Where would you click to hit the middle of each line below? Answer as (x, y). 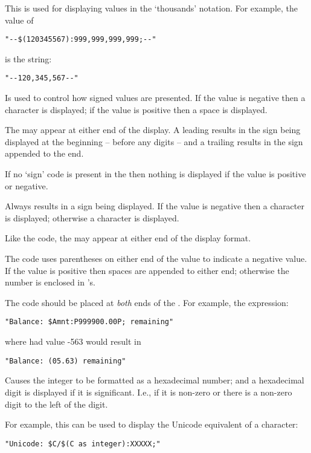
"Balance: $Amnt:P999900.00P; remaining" (89, 322)
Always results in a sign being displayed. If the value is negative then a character (155, 206)
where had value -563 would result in (73, 341)
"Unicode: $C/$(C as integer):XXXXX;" (83, 444)
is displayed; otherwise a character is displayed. (92, 217)
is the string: (28, 58)
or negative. (27, 185)
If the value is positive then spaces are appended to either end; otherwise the (147, 270)
